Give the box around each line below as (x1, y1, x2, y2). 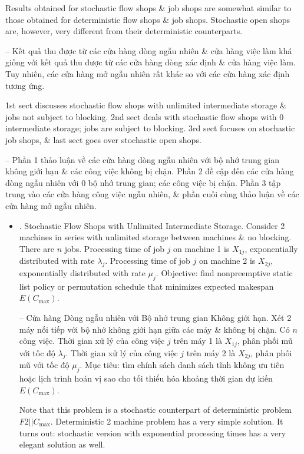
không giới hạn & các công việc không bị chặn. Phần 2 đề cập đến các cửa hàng (5, 165, 294, 177)
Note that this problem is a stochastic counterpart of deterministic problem (19, 403, 292, 416)
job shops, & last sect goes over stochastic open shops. (5, 133, 201, 145)
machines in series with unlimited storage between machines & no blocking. (19, 231, 292, 243)
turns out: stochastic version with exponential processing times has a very (19, 426, 286, 439)
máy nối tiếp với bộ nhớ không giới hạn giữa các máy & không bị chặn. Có (19, 323, 290, 335)
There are (19, 242, 54, 254)
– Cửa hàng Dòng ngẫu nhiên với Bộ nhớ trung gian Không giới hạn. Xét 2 (19, 311, 292, 323)
